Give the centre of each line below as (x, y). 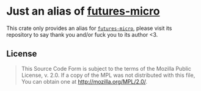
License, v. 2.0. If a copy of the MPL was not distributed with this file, (108, 75)
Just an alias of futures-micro (83, 11)
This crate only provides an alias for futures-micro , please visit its (89, 28)
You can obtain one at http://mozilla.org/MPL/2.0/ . (84, 81)
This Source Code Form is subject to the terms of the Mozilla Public (106, 68)
